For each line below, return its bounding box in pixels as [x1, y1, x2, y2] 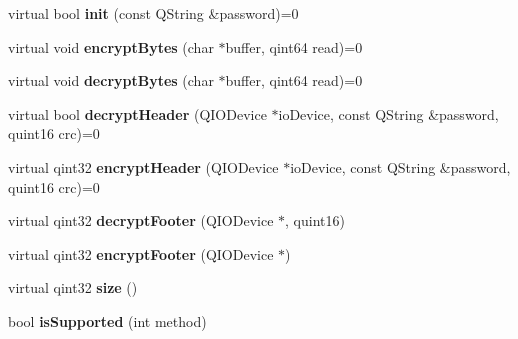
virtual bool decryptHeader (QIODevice [8, 103, 267, 124]
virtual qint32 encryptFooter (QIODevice [8, 243, 274, 264]
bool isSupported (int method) [8, 310, 207, 331]
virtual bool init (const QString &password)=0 [8, 3, 299, 23]
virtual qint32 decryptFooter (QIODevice [8, 210, 274, 231]
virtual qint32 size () [8, 277, 138, 298]
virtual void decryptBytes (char [8, 70, 214, 91]
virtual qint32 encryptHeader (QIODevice [8, 156, 279, 177]
